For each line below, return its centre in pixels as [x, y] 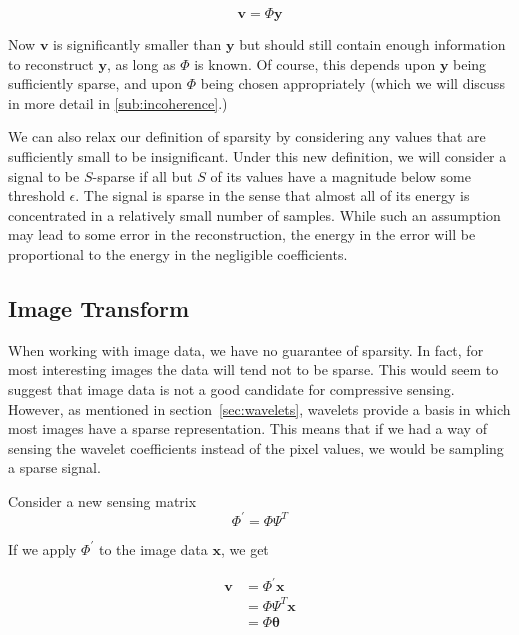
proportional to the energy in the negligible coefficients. [178, 253]
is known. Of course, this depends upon [315, 63]
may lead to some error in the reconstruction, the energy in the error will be [242, 234]
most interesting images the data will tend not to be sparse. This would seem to [253, 369]
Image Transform [99, 307]
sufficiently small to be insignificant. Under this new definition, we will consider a [257, 155]
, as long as [141, 63]
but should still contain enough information [372, 44]
